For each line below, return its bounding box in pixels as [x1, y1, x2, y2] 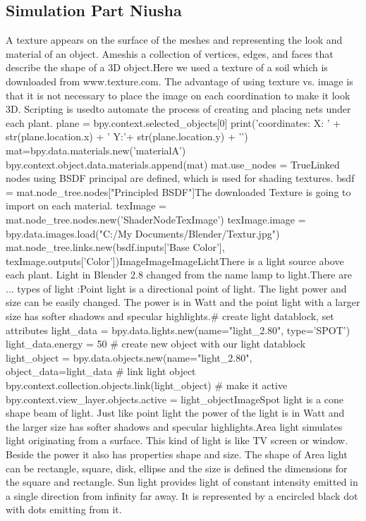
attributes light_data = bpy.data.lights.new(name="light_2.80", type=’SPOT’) [6, 322, 350, 337]
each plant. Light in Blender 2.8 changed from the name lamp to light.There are [6, 267, 352, 282]
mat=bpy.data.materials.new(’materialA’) [6, 142, 186, 157]
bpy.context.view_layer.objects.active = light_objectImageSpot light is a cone [6, 391, 343, 406]
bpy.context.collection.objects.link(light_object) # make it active [6, 378, 288, 393]
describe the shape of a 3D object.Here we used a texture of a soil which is [6, 60, 328, 75]
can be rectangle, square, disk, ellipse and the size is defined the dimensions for [6, 460, 348, 475]
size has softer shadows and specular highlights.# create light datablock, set [6, 309, 334, 324]
